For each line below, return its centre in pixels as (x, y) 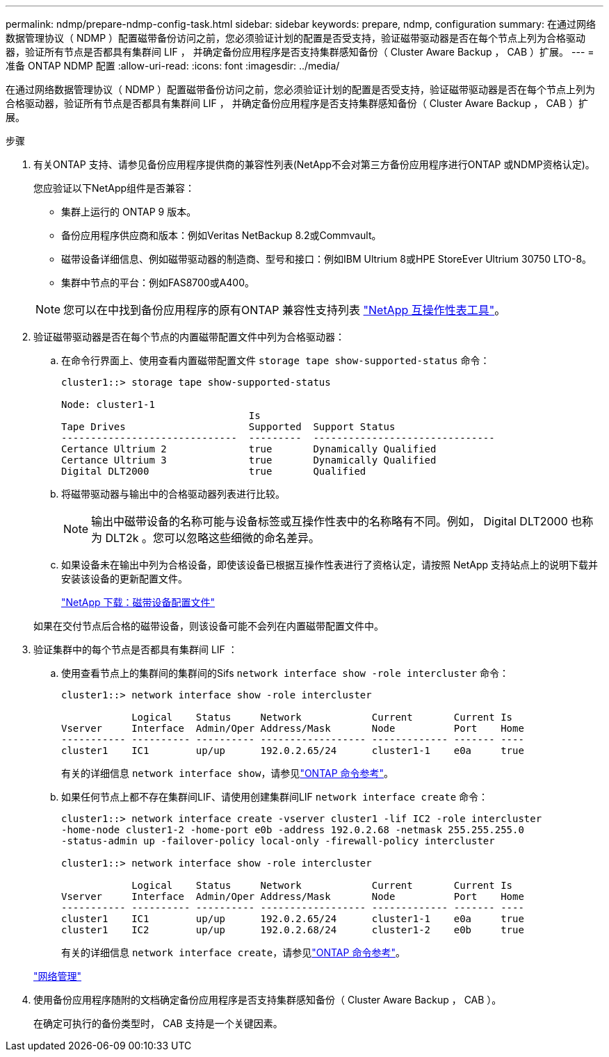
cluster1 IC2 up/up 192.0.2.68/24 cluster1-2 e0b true (293, 930)
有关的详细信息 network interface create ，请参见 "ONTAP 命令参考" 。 (233, 952)
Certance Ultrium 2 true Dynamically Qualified (249, 449)
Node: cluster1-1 (108, 404)
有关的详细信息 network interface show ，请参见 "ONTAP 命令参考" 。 (228, 773)
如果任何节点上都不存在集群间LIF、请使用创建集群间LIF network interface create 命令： (275, 797)
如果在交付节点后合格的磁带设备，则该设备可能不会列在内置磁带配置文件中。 (209, 626)
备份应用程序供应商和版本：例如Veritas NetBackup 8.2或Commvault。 (221, 235)
